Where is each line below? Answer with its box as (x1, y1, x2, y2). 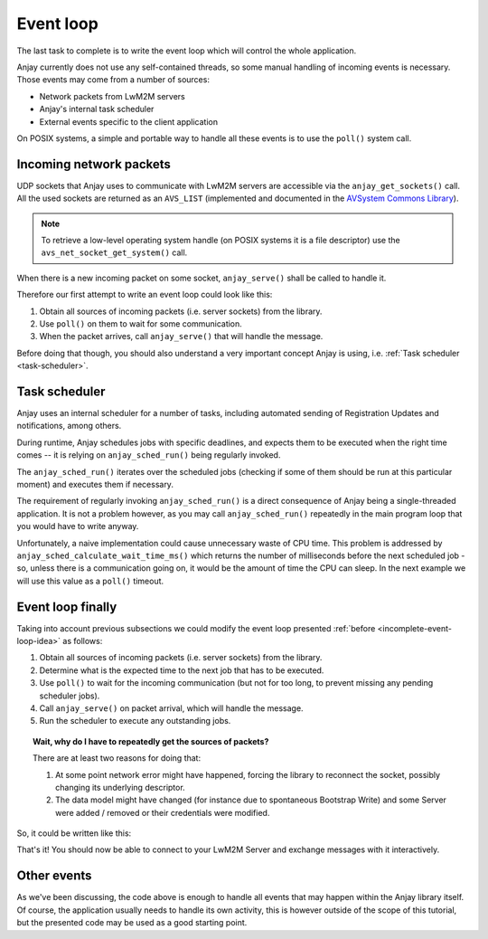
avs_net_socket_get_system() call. (41, 247, 188, 258)
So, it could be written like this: (16, 828, 132, 839)
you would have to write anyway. (16, 521, 139, 532)
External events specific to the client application (39, 116, 219, 127)
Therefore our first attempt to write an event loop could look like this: (16, 289, 273, 300)
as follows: (62, 635, 103, 646)
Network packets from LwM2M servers (39, 90, 185, 101)
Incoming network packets (16, 156, 172, 172)
